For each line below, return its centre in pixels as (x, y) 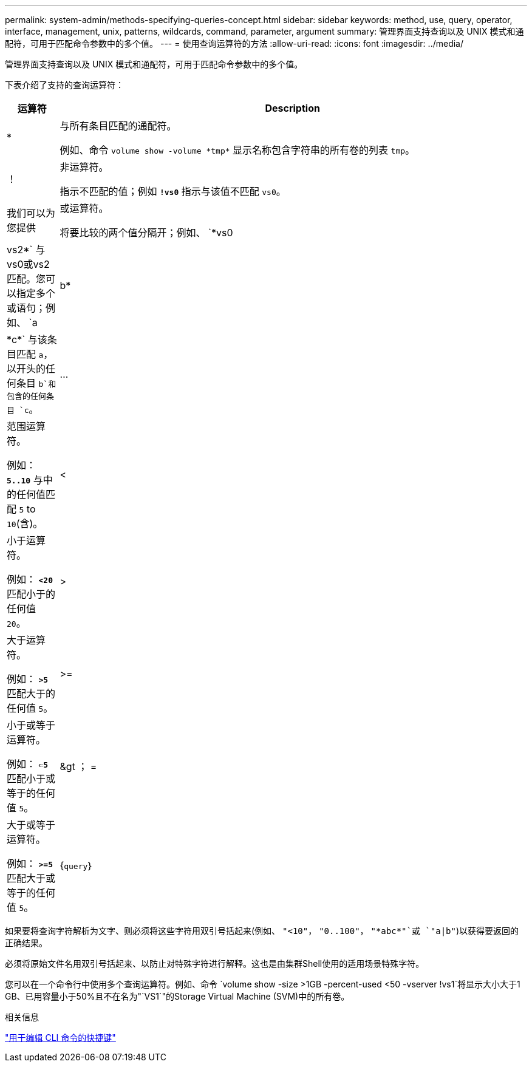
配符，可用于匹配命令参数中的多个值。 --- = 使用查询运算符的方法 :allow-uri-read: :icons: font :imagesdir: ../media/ (234, 43)
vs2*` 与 (26, 250)
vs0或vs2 (28, 264)
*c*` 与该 (27, 339)
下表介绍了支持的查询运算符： (64, 85)
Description (292, 108)
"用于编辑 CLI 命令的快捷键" (60, 1038)
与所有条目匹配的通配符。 (118, 126)
